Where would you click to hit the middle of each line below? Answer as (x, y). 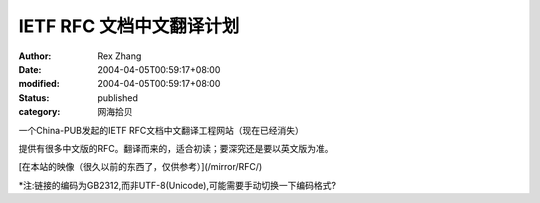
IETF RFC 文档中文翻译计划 (129, 26)
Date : (30, 69)
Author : (35, 56)
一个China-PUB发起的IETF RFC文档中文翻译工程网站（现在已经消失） (161, 130)
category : (39, 112)
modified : (39, 84)
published (118, 97)
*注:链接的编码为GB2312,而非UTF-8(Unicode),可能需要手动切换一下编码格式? (177, 185)
